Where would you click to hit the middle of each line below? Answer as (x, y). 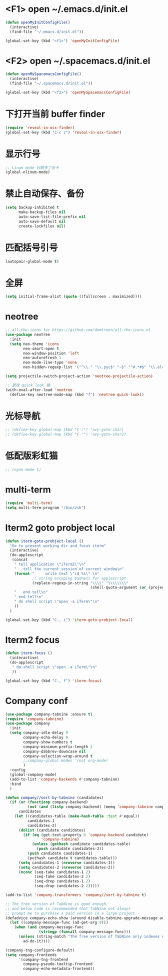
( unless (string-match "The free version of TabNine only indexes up (92, 936)
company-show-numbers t (48, 742)
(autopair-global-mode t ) (32, 261)
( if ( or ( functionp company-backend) (49, 802)
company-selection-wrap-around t (58, 756)
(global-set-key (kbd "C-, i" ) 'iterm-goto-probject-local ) (69, 620)
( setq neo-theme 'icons (34, 344)
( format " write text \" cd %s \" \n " (57, 573)
